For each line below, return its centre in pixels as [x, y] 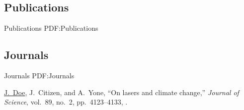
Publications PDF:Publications [51, 28]
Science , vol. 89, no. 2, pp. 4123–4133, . [66, 102]
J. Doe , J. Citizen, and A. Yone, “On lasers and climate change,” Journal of [122, 92]
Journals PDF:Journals [39, 75]
